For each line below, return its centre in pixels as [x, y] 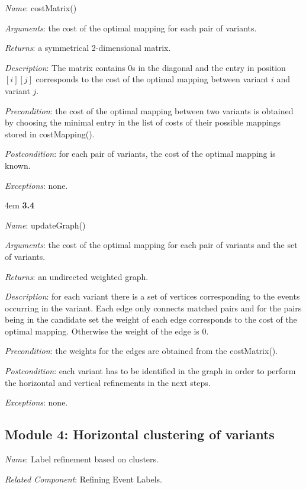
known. [18, 165]
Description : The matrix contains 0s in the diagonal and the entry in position [145, 67]
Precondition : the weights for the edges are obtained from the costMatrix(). [141, 351]
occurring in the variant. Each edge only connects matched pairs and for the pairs [153, 308]
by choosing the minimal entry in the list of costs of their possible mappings [143, 122]
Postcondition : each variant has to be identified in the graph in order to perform [150, 371]
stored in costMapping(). [50, 133]
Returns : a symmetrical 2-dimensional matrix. [88, 48]
